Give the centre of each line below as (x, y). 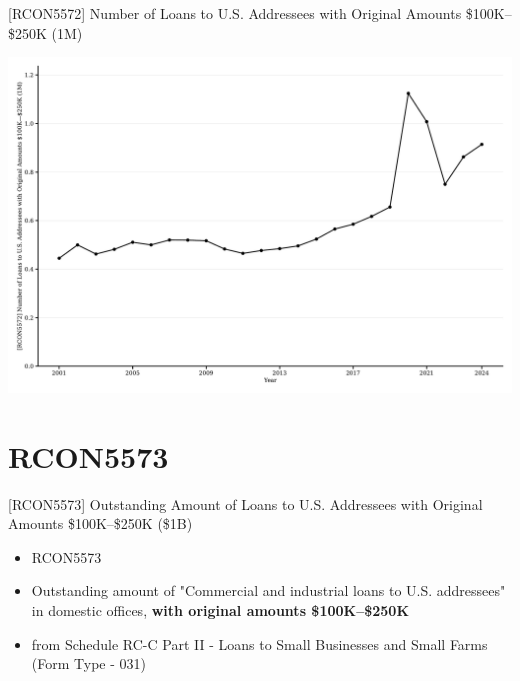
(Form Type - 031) (88, 663)
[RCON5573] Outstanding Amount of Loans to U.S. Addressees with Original (245, 503)
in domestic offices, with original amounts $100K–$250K (220, 609)
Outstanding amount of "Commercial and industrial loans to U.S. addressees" (268, 590)
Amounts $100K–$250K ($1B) (100, 523)
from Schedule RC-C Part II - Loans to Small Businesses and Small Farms (259, 643)
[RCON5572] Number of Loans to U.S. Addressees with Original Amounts (235, 13)
